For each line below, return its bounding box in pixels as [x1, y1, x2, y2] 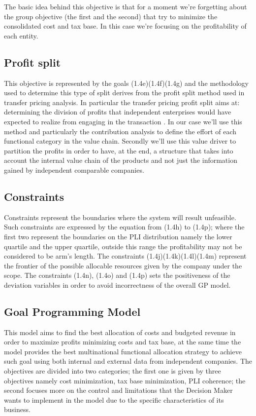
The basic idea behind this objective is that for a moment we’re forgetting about [4, 1, 247, 11]
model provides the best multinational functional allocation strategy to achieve [4, 346, 242, 356]
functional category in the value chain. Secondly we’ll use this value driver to [4, 136, 236, 146]
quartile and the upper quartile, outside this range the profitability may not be [4, 241, 242, 251]
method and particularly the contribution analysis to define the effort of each [4, 126, 237, 136]
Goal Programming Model [4, 303, 141, 319]
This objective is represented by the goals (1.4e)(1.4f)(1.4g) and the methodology [4, 77, 249, 88]
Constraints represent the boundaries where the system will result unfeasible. [4, 212, 236, 222]
